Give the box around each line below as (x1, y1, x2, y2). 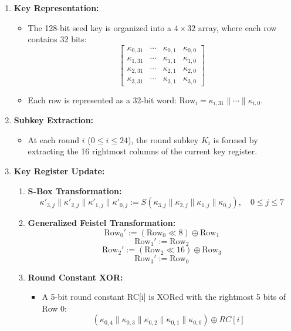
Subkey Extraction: (13, 114, 94, 126)
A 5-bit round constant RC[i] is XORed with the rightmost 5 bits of (42, 291, 286, 303)
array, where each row (198, 21, 277, 33)
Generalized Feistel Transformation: (28, 217, 176, 229)
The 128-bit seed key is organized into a (28, 21, 171, 33)
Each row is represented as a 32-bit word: (28, 93, 177, 106)
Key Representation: (13, 2, 99, 13)
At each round (28, 133, 80, 146)
